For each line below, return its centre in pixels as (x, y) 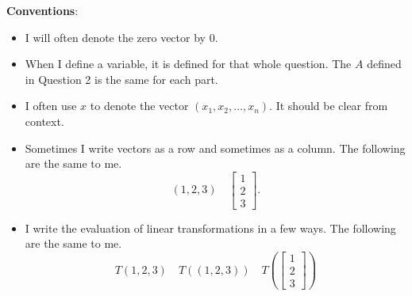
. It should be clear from (329, 106)
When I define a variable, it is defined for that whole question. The (188, 64)
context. (44, 121)
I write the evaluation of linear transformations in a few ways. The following (210, 228)
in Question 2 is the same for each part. (121, 79)
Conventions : (42, 10)
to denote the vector (139, 106)
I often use (51, 106)
